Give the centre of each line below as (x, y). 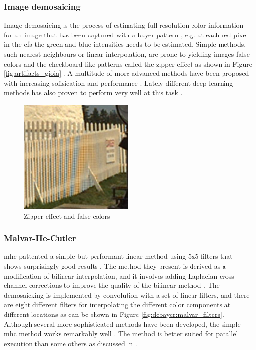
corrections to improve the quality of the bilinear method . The (124, 285)
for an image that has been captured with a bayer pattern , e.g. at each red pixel (126, 34)
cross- (228, 275)
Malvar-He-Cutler (40, 238)
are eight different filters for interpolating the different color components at (117, 304)
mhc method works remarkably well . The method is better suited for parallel (121, 333)
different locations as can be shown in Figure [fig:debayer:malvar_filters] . (114, 314)
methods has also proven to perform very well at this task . (93, 92)
